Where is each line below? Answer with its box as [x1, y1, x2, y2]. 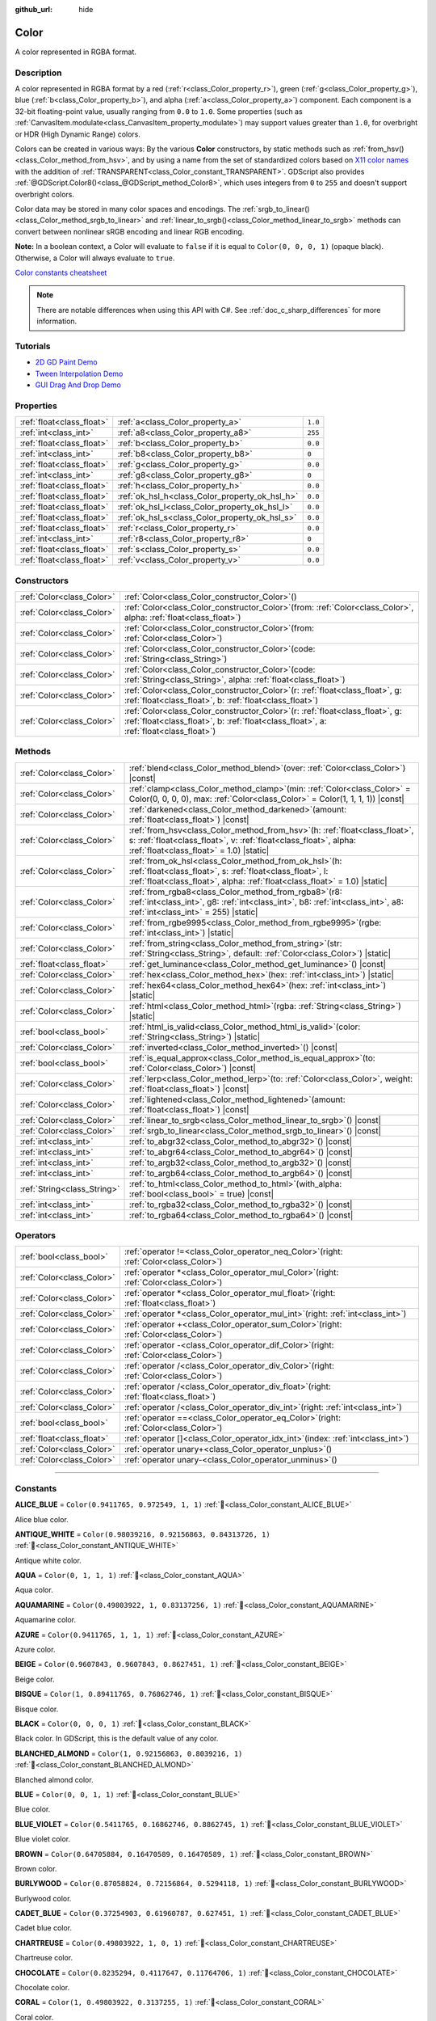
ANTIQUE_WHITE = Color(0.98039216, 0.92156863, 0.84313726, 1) [15, 1529, 270, 1539]
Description [15, 67, 62, 78]
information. [36, 316, 78, 327]
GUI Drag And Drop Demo [35, 380, 121, 390]
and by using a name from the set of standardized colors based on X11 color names [132, 155, 409, 165]
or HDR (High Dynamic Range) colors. [15, 129, 141, 139]
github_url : [15, 5, 52, 14]
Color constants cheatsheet [15, 268, 107, 277]
